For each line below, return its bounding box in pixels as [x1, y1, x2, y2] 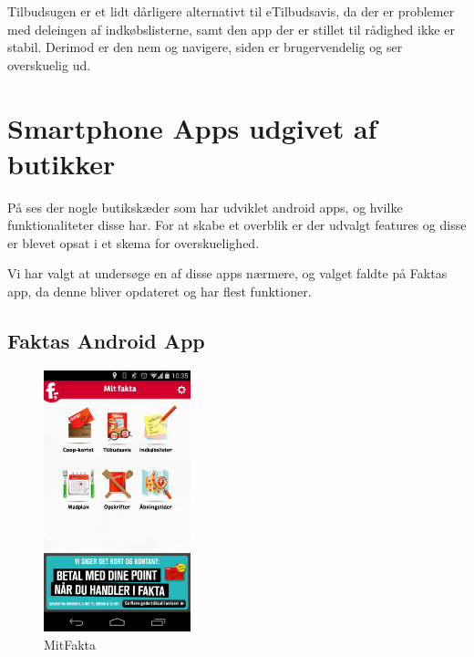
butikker [7, 144, 116, 182]
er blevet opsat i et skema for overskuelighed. [7, 233, 260, 252]
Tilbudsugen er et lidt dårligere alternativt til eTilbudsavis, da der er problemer [7, 2, 455, 20]
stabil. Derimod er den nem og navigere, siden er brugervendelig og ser [7, 37, 403, 57]
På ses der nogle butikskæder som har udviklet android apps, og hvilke [7, 197, 403, 216]
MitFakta [44, 634, 96, 653]
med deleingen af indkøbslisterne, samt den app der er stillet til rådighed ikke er [7, 19, 455, 38]
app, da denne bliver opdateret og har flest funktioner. [7, 282, 312, 301]
